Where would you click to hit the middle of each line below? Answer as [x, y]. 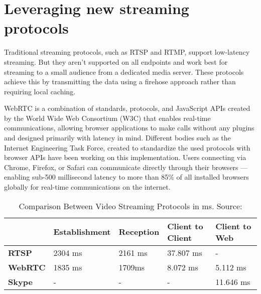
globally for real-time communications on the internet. [87, 187]
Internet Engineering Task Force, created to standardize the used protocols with [127, 147]
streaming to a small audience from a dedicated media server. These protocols [124, 71]
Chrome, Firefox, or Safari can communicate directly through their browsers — [126, 167]
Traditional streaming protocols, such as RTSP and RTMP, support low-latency [127, 52]
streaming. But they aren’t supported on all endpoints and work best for [116, 61]
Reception [139, 232]
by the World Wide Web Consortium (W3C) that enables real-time [107, 118]
